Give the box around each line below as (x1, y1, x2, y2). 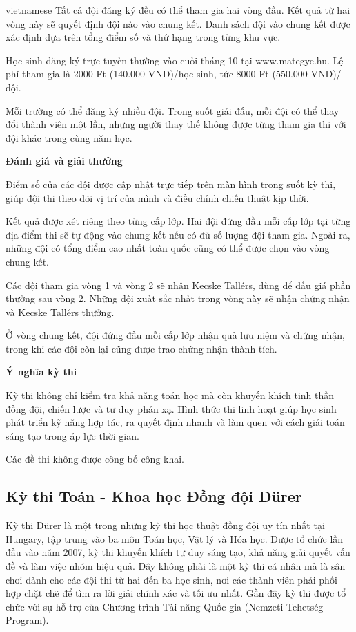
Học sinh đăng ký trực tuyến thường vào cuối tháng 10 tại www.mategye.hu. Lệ (6, 53, 344, 67)
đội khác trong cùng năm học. (6, 130, 132, 145)
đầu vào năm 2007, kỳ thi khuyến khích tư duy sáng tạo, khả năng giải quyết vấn (6, 545, 350, 559)
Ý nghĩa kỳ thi (6, 364, 77, 379)
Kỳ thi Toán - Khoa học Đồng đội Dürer (6, 485, 302, 507)
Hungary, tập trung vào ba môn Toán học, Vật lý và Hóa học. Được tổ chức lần (6, 531, 344, 546)
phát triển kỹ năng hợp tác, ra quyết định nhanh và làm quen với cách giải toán (6, 415, 345, 429)
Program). (6, 613, 49, 627)
